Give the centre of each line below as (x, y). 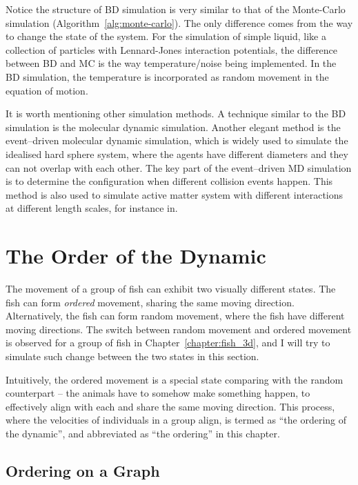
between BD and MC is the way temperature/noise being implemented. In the (171, 63)
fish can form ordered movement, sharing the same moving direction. (150, 302)
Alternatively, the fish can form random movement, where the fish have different (175, 316)
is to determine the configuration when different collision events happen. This (169, 181)
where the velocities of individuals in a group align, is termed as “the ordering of (176, 420)
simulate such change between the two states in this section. (132, 356)
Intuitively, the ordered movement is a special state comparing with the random (175, 379)
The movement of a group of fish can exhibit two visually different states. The (171, 289)
